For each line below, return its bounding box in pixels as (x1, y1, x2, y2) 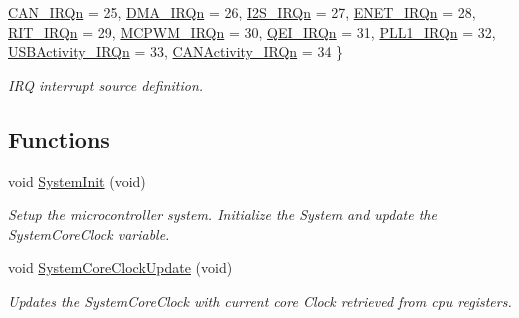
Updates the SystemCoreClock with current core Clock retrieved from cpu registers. (8, 290, 512, 311)
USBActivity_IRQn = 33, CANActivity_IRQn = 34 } (8, 41, 344, 62)
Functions (8, 123, 110, 154)
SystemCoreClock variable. (8, 223, 170, 244)
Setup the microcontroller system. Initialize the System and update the (8, 204, 437, 225)
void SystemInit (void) (8, 170, 146, 191)
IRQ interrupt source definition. (8, 74, 204, 95)
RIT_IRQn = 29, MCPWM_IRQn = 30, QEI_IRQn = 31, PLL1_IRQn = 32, (8, 21, 496, 42)
